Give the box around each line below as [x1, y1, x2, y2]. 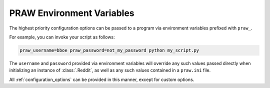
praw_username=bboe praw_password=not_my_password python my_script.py [19, 47, 199, 53]
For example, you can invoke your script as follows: [9, 34, 115, 40]
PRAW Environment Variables [9, 7, 134, 18]
